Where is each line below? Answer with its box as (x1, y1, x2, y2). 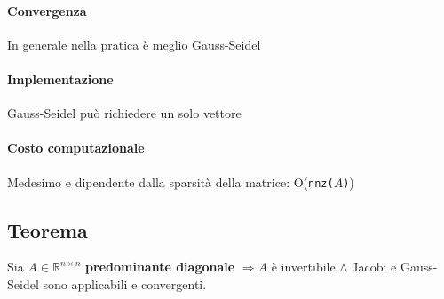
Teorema (7, 216, 88, 243)
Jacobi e (352, 257, 397, 276)
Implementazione (7, 69, 114, 88)
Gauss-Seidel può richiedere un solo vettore (7, 104, 242, 122)
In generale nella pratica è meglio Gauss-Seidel (7, 35, 261, 53)
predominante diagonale (85, 257, 235, 276)
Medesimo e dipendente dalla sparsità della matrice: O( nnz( (7, 172, 334, 191)
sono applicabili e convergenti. (43, 275, 207, 294)
